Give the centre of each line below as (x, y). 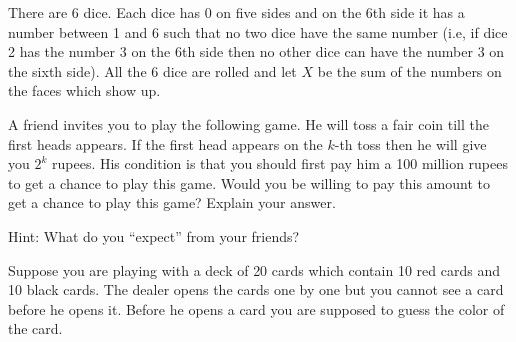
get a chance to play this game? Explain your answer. (172, 202)
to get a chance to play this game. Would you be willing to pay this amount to (249, 182)
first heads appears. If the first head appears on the (165, 143)
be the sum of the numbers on (409, 70)
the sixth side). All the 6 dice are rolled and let (152, 70)
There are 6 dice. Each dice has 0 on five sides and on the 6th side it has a (236, 12)
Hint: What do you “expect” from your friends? (154, 235)
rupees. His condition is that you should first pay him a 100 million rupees (280, 163)
